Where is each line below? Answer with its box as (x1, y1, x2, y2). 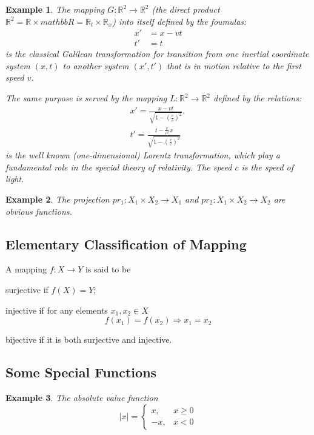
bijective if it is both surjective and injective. (5, 333, 172, 346)
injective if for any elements (5, 303, 108, 316)
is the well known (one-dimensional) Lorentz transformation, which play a (5, 149, 281, 161)
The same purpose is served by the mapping (5, 92, 167, 104)
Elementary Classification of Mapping (5, 234, 247, 253)
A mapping (5, 263, 47, 275)
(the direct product (152, 3, 220, 15)
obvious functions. (5, 204, 72, 217)
